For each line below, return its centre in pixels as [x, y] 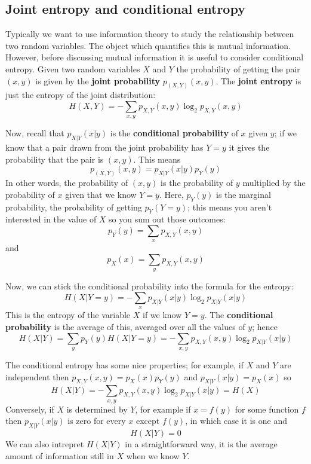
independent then [37, 376]
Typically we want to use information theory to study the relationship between [150, 34]
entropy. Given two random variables [73, 68]
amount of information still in [60, 455]
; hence [265, 326]
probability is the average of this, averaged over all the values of [125, 326]
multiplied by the [274, 183]
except [148, 421]
